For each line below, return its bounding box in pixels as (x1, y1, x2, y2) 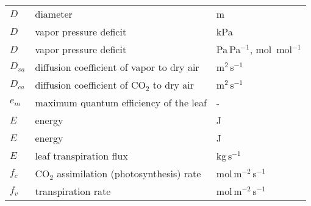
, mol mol (249, 42, 292, 56)
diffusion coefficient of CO (35, 78, 146, 92)
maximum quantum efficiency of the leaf (35, 95, 207, 109)
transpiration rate (35, 184, 111, 198)
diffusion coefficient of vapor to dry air (35, 60, 199, 74)
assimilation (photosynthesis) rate (57, 166, 201, 180)
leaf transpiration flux (35, 149, 128, 163)
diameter (35, 7, 73, 21)
